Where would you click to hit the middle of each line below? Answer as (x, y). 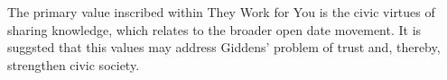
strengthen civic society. (74, 64)
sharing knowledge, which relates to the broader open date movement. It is (214, 29)
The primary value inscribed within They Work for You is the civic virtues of (221, 12)
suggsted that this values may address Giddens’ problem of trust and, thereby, (224, 47)
